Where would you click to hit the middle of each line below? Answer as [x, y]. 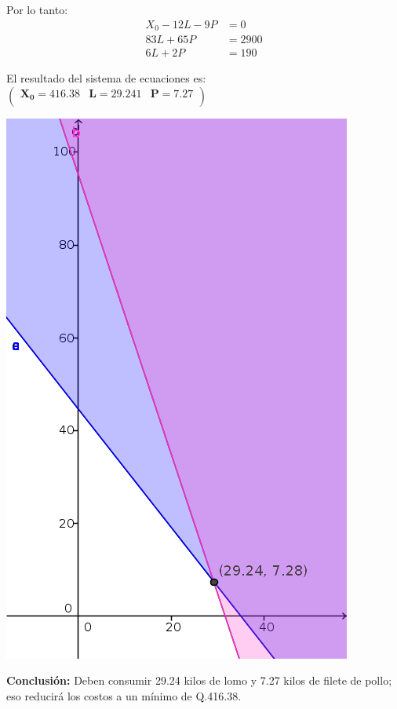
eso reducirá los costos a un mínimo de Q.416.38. [124, 695]
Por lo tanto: [37, 9]
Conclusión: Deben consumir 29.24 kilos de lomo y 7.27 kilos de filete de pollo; [199, 680]
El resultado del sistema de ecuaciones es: [106, 78]
